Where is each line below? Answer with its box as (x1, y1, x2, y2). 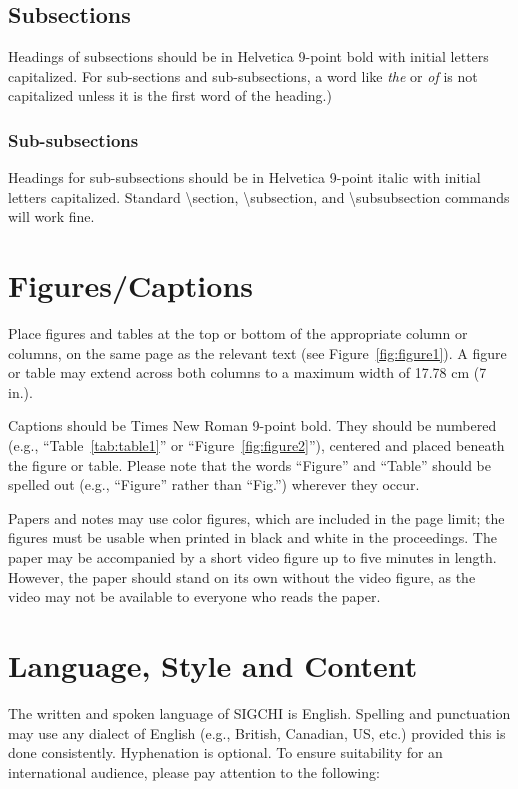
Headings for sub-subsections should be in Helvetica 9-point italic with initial (8, 167, 481, 188)
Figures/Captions (8, 265, 254, 306)
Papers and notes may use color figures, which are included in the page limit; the (8, 507, 505, 528)
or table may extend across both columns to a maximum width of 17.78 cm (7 (8, 362, 487, 383)
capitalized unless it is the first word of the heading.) (8, 85, 332, 106)
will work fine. (8, 206, 95, 227)
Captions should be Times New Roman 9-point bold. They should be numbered (8, 415, 497, 436)
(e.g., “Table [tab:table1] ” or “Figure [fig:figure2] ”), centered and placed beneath (8, 435, 505, 456)
